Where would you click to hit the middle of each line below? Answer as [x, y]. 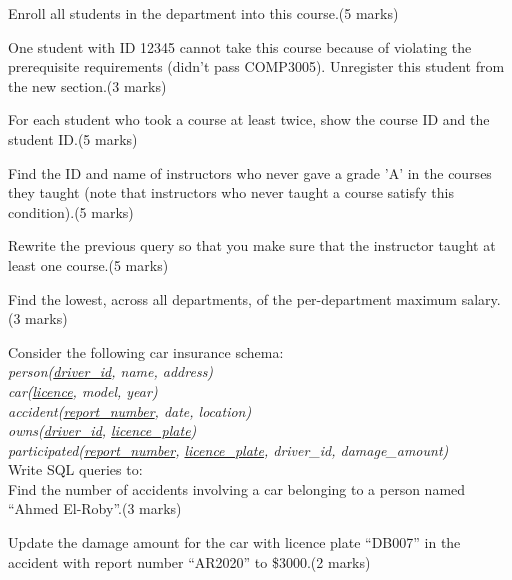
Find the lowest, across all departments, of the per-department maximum [233, 298]
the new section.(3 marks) [87, 85]
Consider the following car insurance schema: [146, 351]
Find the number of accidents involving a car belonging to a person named [237, 488]
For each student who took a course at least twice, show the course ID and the [249, 119]
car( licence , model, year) [83, 390]
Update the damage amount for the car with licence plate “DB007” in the [234, 542]
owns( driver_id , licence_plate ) [102, 430]
